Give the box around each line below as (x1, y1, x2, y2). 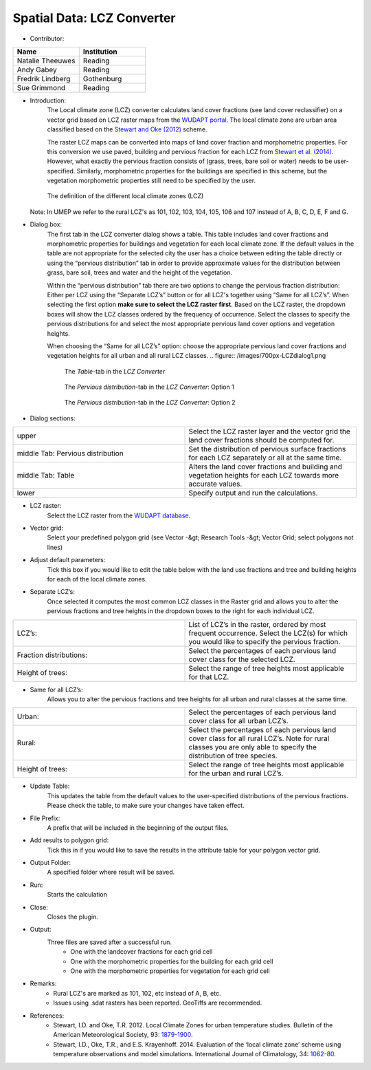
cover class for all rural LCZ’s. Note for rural (188, 734, 330, 743)
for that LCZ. (188, 672, 229, 681)
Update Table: (30, 782, 70, 791)
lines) (47, 543, 63, 551)
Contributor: (30, 34, 65, 43)
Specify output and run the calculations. (188, 489, 318, 498)
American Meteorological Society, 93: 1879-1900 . (53, 1031, 193, 1039)
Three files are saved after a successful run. (47, 938, 172, 946)
